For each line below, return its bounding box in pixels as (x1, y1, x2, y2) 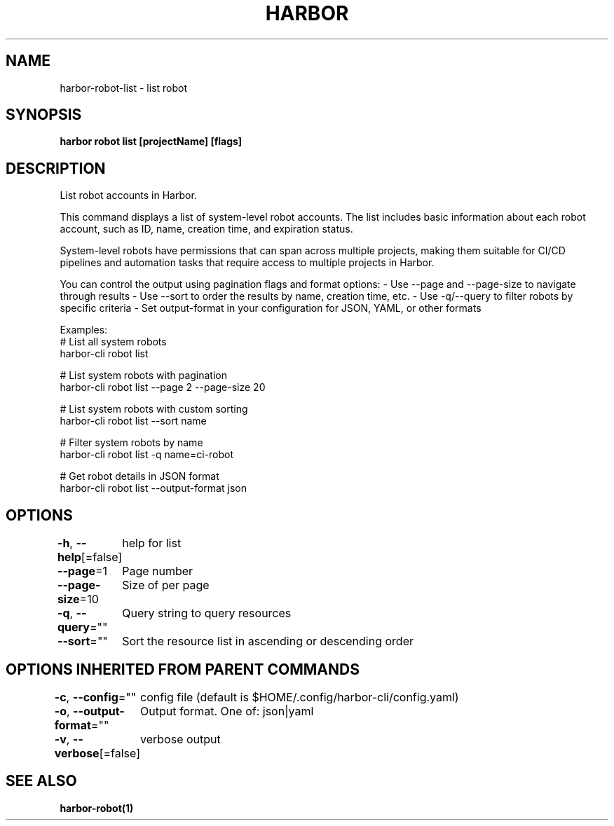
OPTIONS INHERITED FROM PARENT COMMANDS (6, 660, 360, 678)
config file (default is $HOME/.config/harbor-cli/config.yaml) (140, 689, 459, 704)
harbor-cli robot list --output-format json (60, 482, 247, 495)
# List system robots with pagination (60, 369, 227, 382)
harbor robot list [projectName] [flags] (60, 135, 243, 148)
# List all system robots (60, 336, 167, 348)
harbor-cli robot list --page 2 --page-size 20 (60, 381, 266, 394)
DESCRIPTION (6, 159, 106, 177)
